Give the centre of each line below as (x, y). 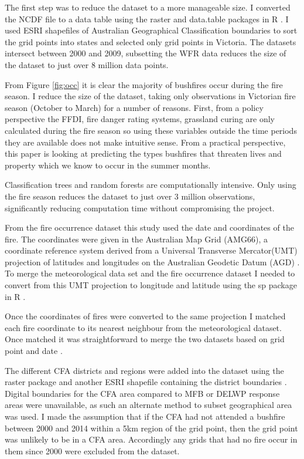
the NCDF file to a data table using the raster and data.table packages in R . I (147, 18)
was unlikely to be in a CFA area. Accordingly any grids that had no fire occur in (151, 439)
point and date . (34, 351)
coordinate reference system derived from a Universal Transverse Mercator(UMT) (151, 250)
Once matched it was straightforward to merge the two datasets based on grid (145, 339)
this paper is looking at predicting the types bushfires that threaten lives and (143, 153)
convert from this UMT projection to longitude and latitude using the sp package (151, 285)
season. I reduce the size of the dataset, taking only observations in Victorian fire (150, 96)
